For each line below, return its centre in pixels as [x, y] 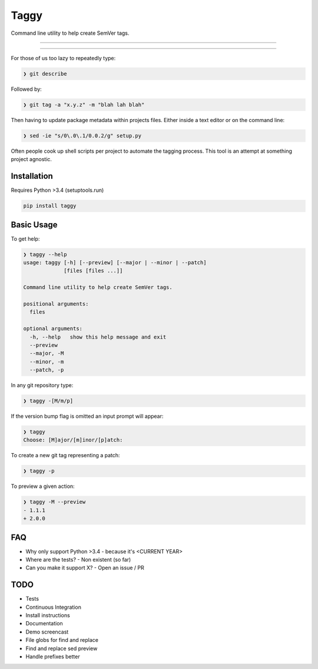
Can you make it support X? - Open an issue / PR [85, 568]
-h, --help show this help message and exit [98, 337]
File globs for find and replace [62, 640]
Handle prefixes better [53, 657]
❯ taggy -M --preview [54, 502]
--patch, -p [47, 370]
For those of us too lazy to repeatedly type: [63, 58]
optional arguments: [53, 329]
